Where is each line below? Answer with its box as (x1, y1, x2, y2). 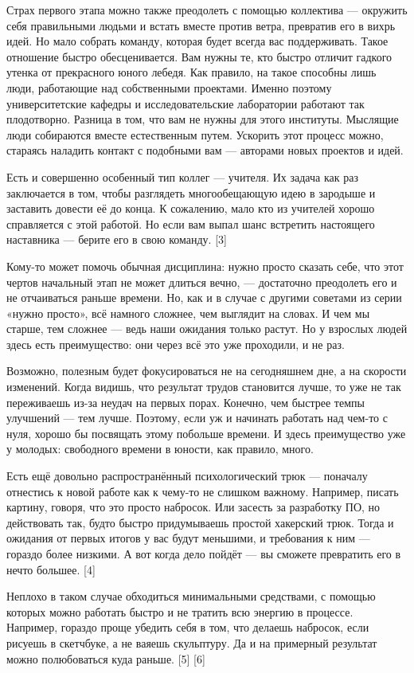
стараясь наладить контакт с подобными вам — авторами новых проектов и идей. (6, 142, 404, 158)
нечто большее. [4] (6, 561, 96, 577)
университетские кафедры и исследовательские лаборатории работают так (6, 95, 365, 112)
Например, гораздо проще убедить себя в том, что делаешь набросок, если (6, 619, 369, 636)
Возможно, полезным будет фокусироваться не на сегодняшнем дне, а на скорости (6, 362, 407, 379)
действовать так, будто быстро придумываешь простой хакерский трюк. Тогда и (6, 514, 394, 530)
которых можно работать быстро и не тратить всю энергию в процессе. (6, 603, 353, 620)
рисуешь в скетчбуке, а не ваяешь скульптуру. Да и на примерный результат (6, 634, 377, 651)
